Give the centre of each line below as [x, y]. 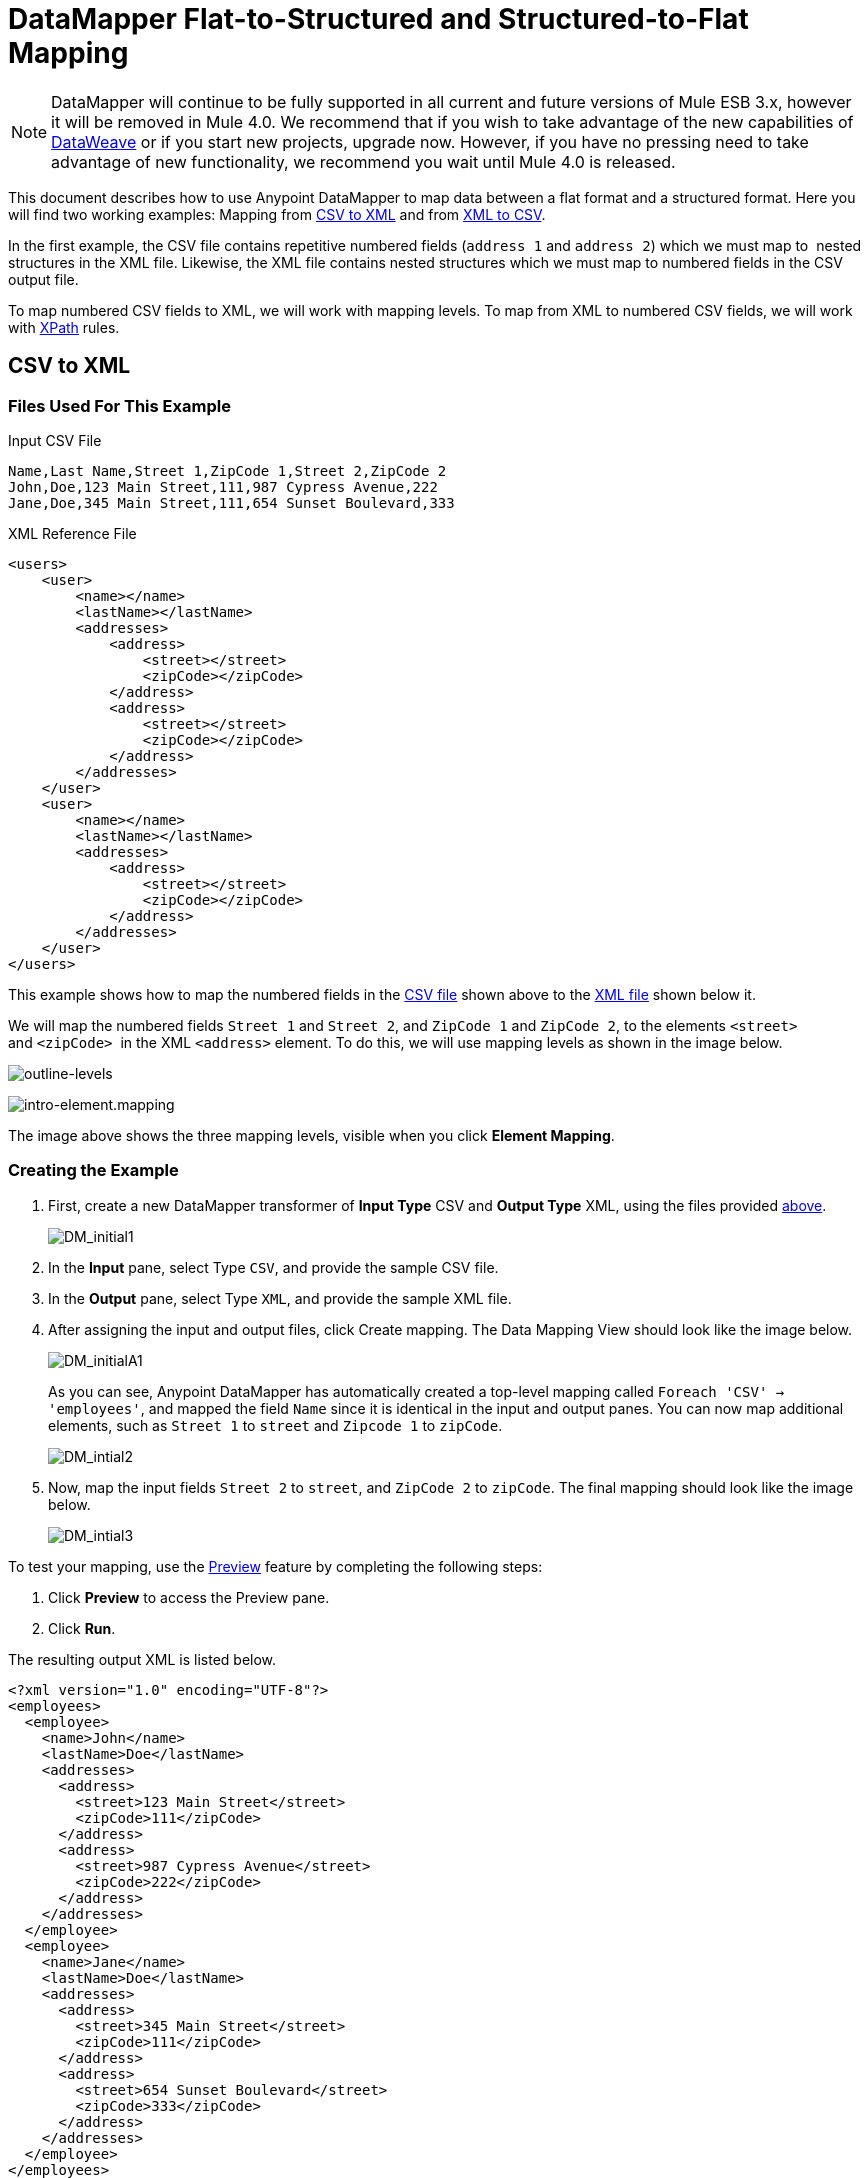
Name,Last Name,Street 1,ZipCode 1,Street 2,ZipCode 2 [227, 470]
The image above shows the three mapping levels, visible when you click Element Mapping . [311, 1135]
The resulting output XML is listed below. [142, 1659]
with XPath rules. [64, 327]
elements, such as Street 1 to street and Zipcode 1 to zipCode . [275, 1425]
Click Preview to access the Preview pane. [189, 1597]
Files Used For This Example [119, 405]
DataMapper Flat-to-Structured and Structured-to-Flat [378, 19]
